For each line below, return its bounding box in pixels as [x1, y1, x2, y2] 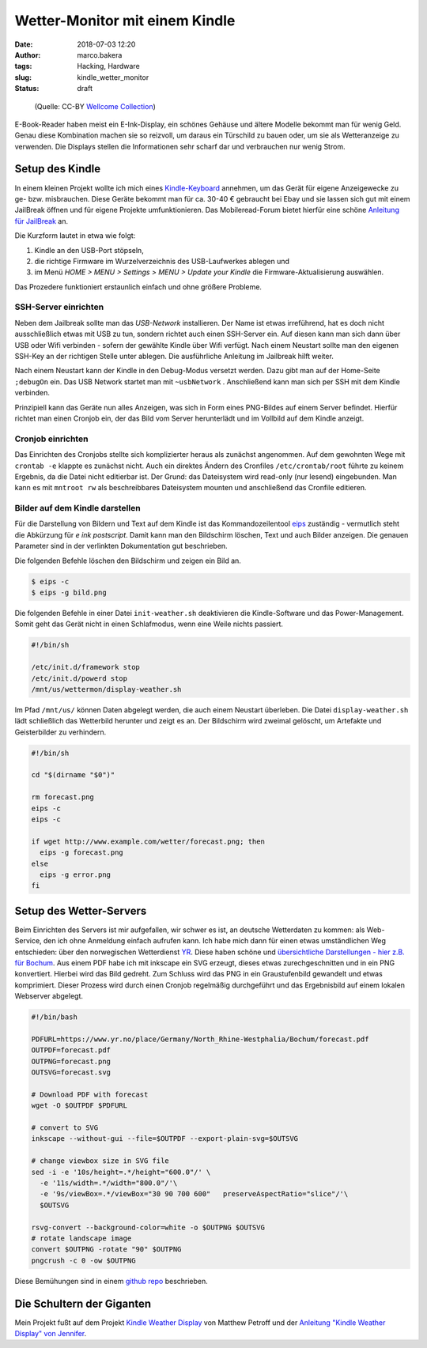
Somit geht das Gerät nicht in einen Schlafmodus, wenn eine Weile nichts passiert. [14, 619, 284, 629]
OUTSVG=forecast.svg [31, 1068, 111, 1077]
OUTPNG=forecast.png [31, 1056, 111, 1066]
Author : [14, 50, 41, 59]
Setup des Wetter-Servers [14, 904, 147, 917]
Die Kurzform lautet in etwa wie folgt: [14, 231, 136, 240]
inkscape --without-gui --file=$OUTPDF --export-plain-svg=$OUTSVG [31, 1135, 299, 1143]
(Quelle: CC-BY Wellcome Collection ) [34, 101, 156, 111]
